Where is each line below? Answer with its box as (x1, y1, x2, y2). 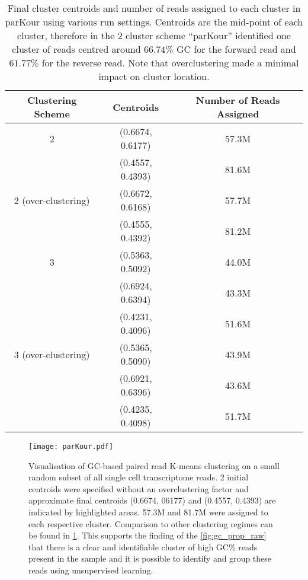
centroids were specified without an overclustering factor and (28, 482, 249, 495)
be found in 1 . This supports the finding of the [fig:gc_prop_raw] (28, 529, 267, 541)
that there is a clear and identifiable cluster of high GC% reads (28, 540, 258, 553)
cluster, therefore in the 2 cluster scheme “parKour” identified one (17, 28, 291, 42)
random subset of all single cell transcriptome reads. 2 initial (28, 471, 249, 483)
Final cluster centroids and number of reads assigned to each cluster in (7, 1, 301, 15)
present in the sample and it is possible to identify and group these (28, 552, 272, 565)
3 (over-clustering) (14, 347, 90, 361)
